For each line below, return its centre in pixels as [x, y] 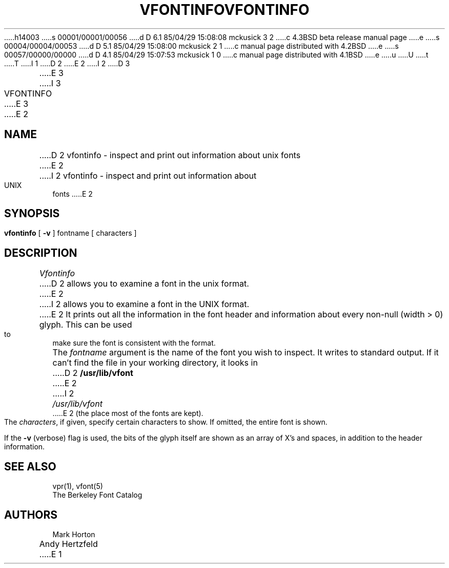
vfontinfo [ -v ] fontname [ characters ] [70, 233]
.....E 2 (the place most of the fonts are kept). [128, 413]
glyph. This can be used [86, 325]
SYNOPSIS [32, 214]
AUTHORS [31, 515]
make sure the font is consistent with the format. [134, 343]
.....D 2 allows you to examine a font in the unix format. [144, 284]
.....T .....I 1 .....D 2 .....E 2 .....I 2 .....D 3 [67, 63]
